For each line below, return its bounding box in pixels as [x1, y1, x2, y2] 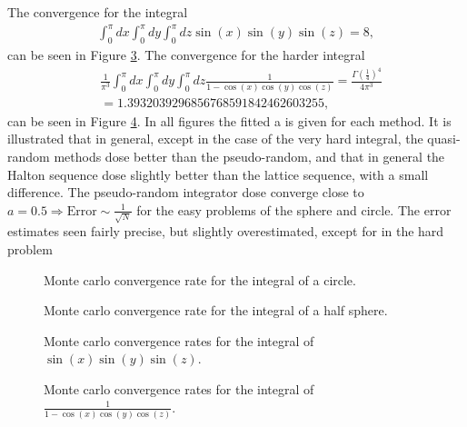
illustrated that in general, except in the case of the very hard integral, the [7, 129, 423, 148]
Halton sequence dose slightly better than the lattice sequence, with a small [7, 164, 429, 184]
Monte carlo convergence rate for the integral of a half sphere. [44, 301, 388, 320]
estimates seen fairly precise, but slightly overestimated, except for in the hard [7, 222, 444, 241]
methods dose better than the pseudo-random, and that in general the [54, 146, 445, 165]
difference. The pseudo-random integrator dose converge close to [7, 183, 364, 202]
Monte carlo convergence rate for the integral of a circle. [44, 270, 356, 289]
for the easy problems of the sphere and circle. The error [136, 200, 452, 219]
